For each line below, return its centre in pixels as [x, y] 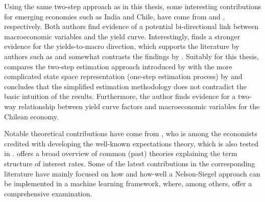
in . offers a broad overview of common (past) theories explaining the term [121, 153]
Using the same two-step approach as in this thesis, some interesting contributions [133, 6]
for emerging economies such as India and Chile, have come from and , [115, 16]
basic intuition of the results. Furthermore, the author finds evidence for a [120, 96]
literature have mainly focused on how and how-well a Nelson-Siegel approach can [132, 173]
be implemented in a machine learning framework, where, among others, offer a [128, 183]
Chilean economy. [31, 116]
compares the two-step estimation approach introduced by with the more [118, 66]
